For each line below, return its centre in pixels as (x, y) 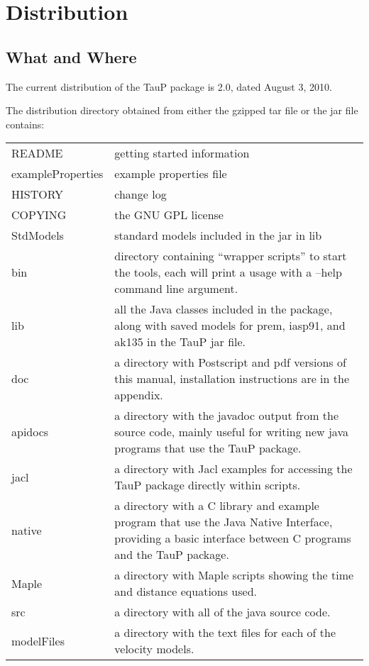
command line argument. (176, 289)
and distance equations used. (186, 592)
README (37, 153)
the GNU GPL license (169, 215)
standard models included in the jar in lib (218, 235)
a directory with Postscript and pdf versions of (230, 362)
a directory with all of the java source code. (222, 612)
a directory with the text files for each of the (225, 633)
